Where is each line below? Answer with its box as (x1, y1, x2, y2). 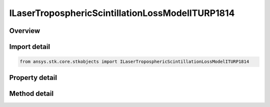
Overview (9, 26, 40, 35)
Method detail (9, 89, 54, 97)
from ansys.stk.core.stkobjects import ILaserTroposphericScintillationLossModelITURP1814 (19, 59, 249, 64)
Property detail (9, 73, 57, 82)
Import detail (9, 42, 50, 51)
